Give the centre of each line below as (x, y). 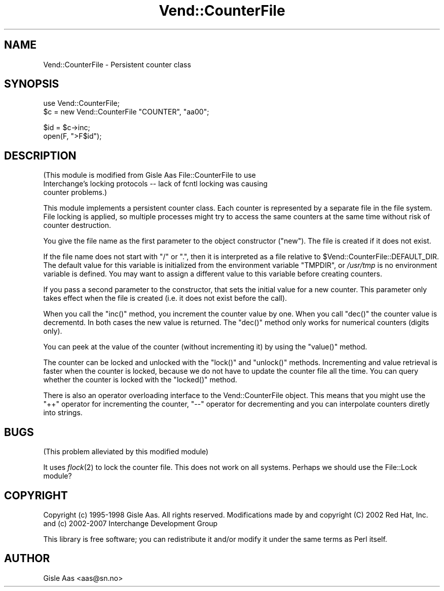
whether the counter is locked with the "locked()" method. (140, 380)
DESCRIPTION (40, 155)
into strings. (63, 413)
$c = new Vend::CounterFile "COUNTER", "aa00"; (126, 112)
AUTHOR (27, 559)
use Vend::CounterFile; (81, 103)
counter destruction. (77, 225)
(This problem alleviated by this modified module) (126, 452)
